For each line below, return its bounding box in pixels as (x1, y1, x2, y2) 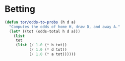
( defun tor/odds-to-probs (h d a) (4, 20, 76, 25)
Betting (4, 3, 36, 15)
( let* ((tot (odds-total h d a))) (9, 29, 80, 34)
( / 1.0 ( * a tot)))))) (29, 52, 76, 57)
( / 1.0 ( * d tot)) (29, 47, 67, 52)
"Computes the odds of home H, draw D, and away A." (9, 24, 121, 29)
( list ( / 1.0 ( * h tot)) (15, 43, 67, 48)
